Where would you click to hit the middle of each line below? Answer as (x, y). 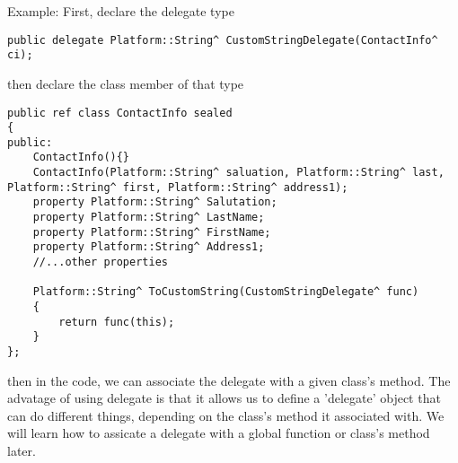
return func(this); (117, 322)
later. (22, 451)
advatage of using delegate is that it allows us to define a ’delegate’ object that (224, 398)
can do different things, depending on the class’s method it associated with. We (226, 415)
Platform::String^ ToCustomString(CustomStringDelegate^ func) (226, 292)
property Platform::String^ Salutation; (155, 202)
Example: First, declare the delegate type (121, 11)
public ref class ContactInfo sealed (120, 113)
